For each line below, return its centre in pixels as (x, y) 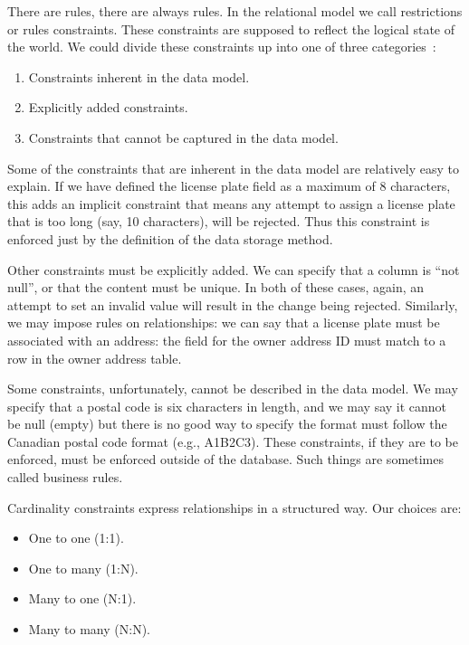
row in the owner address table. (95, 358)
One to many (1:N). (83, 568)
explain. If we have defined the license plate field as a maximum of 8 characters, (229, 186)
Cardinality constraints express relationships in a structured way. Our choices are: (234, 507)
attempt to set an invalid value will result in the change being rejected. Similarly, (233, 304)
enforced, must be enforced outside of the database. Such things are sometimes (225, 459)
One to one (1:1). (76, 538)
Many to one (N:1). (82, 598)
